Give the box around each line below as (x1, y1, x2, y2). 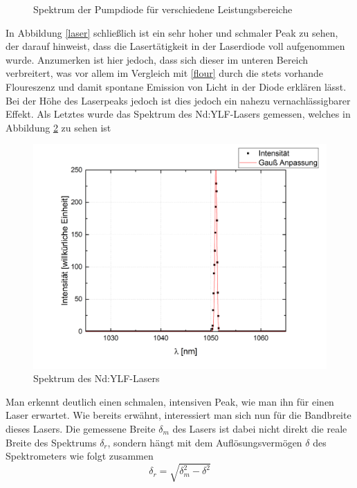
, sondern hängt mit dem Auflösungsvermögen (107, 435, 302, 449)
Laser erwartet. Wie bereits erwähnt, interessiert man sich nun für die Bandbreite (6, 408, 351, 422)
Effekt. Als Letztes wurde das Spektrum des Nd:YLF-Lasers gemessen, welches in (6, 107, 351, 121)
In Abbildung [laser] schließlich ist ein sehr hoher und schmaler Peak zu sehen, (6, 25, 338, 39)
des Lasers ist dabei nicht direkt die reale (172, 421, 347, 435)
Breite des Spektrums (6, 435, 97, 449)
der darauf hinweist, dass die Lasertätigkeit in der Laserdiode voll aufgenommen (6, 39, 345, 53)
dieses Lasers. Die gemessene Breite (6, 421, 156, 435)
